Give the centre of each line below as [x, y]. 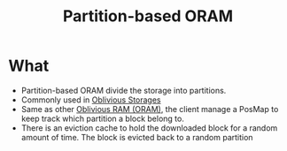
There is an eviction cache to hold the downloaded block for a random [149, 128]
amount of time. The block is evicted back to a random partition [137, 137]
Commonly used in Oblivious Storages [91, 100]
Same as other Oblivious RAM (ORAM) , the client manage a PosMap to [150, 109]
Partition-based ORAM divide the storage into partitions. [124, 90]
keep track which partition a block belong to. [103, 118]
